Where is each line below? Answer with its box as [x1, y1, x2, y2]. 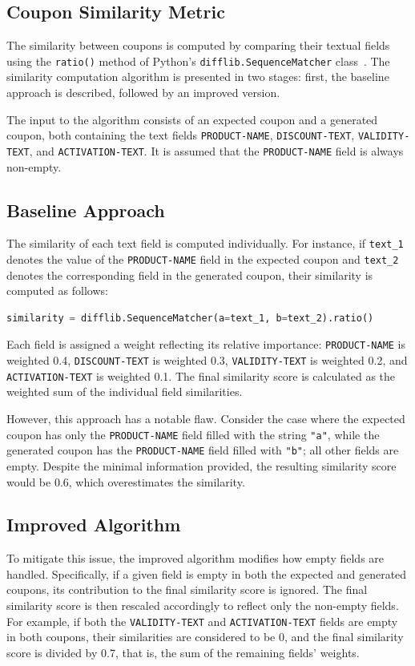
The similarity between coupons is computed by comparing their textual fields [6, 37, 390, 54]
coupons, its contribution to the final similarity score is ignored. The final [6, 581, 368, 598]
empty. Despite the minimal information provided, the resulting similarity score [6, 457, 397, 474]
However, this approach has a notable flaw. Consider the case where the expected [6, 410, 405, 426]
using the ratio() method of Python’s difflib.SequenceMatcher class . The [6, 52, 390, 69]
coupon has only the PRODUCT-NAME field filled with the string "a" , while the [6, 426, 380, 442]
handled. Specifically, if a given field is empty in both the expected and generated [6, 565, 407, 582]
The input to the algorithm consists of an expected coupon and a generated [6, 111, 378, 127]
